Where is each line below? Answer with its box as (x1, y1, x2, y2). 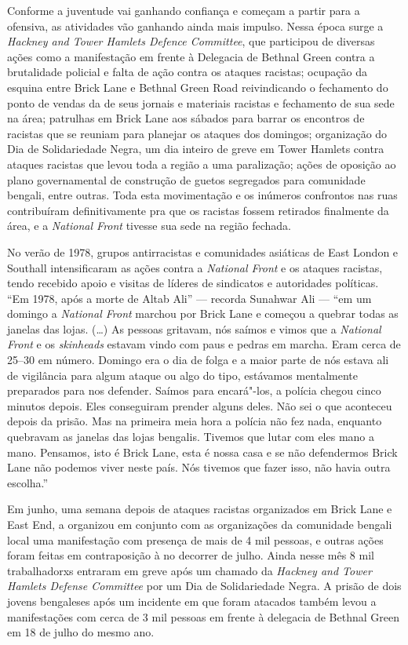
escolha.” (7, 474, 49, 490)
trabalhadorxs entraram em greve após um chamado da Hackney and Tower (7, 562, 372, 578)
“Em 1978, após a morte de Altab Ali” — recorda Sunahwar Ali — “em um (7, 290, 372, 306)
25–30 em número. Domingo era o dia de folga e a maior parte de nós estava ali (7, 352, 389, 368)
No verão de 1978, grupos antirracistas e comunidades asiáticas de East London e (7, 243, 399, 260)
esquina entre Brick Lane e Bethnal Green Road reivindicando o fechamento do (7, 78, 388, 95)
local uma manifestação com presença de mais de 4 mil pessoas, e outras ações (7, 531, 384, 548)
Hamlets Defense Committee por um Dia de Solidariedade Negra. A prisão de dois (7, 578, 402, 594)
